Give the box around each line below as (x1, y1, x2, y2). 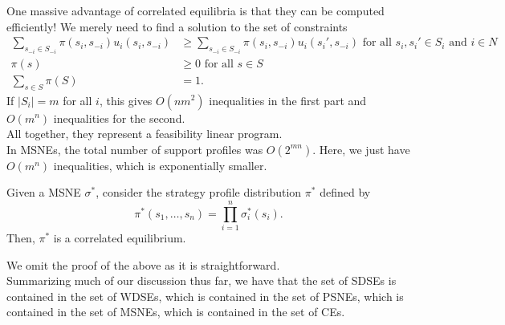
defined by (320, 184, 371, 201)
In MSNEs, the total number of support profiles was (6, 140, 263, 157)
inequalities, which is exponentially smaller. (53, 156, 267, 173)
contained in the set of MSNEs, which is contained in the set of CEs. (6, 303, 345, 320)
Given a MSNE (6, 184, 81, 201)
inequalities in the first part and (209, 91, 367, 108)
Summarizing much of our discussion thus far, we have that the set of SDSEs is (6, 272, 397, 289)
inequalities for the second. (53, 109, 185, 126)
